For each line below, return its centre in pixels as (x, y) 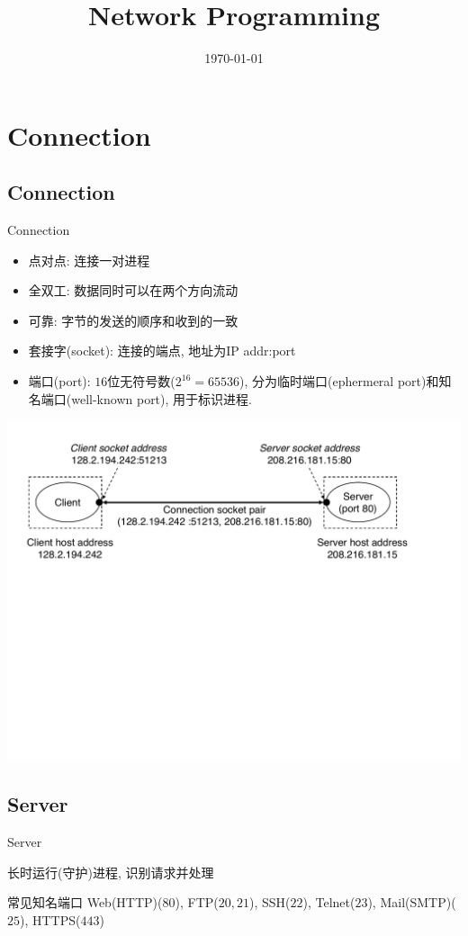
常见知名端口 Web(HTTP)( (85, 902)
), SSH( (270, 902)
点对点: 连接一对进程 (89, 260)
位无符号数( (141, 381)
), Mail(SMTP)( (412, 902)
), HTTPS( (50, 919)
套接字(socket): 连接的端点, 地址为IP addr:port (162, 351)
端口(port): (59, 381)
